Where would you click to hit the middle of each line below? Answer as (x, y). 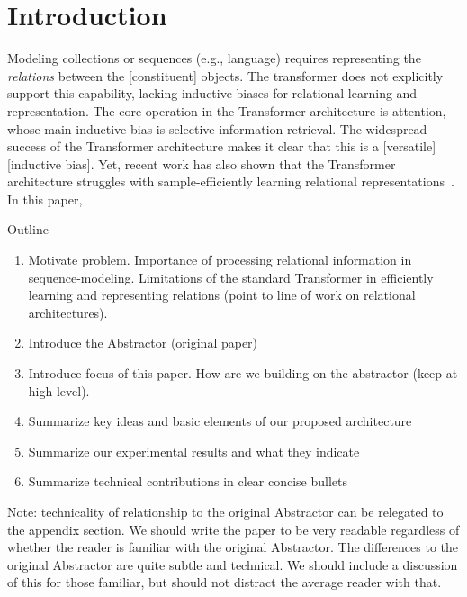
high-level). (59, 390)
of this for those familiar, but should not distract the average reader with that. (225, 582)
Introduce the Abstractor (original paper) (143, 343)
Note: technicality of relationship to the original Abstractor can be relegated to (225, 511)
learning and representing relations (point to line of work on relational (222, 295)
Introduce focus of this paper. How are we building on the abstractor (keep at (243, 373)
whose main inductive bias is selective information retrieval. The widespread (217, 128)
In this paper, (45, 199)
